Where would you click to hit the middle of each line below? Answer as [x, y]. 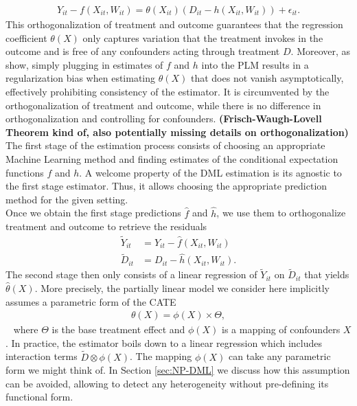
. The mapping [161, 356]
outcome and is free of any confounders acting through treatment [143, 51]
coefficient [26, 37]
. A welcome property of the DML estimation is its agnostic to [210, 172]
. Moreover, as [321, 51]
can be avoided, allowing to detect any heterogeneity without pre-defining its [167, 383]
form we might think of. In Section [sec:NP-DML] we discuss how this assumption [178, 370]
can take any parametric [280, 356]
